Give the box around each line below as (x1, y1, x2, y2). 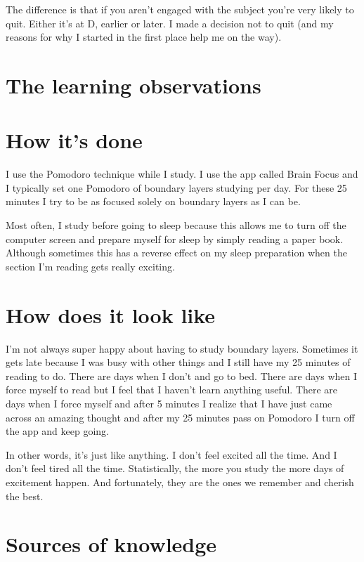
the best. (6, 488, 44, 503)
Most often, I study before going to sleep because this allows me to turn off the (6, 218, 346, 233)
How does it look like (6, 300, 216, 329)
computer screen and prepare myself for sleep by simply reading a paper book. (6, 231, 344, 246)
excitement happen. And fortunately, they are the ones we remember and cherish (6, 474, 354, 489)
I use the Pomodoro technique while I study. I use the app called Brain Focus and (6, 166, 358, 181)
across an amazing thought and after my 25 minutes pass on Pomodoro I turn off (6, 410, 355, 424)
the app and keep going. (6, 424, 110, 438)
